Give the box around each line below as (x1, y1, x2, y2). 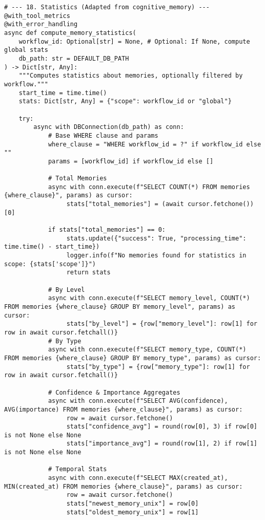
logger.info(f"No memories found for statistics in (66, 252, 247, 259)
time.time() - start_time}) (4, 243, 100, 251)
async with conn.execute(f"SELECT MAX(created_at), (48, 474, 228, 482)
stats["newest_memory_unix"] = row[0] (66, 500, 199, 508)
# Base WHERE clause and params (48, 132, 158, 139)
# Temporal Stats (48, 466, 107, 473)
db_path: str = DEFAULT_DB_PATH (18, 54, 129, 62)
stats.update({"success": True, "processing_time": (66, 234, 247, 242)
